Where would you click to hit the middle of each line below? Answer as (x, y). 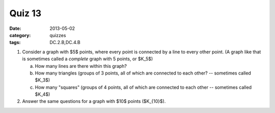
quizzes (58, 35)
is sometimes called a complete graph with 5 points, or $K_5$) (88, 59)
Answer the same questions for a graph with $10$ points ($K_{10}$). (94, 101)
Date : (15, 28)
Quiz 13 (25, 13)
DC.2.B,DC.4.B (65, 43)
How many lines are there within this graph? (81, 66)
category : (20, 35)
